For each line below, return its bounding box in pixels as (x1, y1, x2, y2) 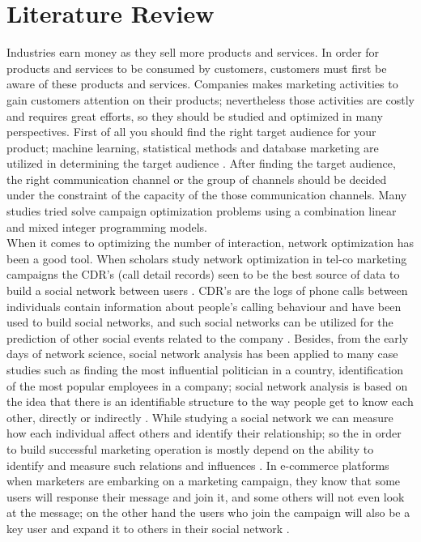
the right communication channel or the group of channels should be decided (6, 170, 387, 187)
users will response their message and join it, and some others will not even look (6, 488, 405, 505)
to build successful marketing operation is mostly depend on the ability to (6, 440, 374, 457)
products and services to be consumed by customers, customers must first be (6, 59, 387, 76)
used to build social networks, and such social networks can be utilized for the (6, 314, 393, 331)
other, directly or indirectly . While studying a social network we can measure (6, 408, 393, 425)
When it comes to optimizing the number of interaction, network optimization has (6, 234, 415, 251)
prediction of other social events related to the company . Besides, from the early (6, 329, 409, 346)
